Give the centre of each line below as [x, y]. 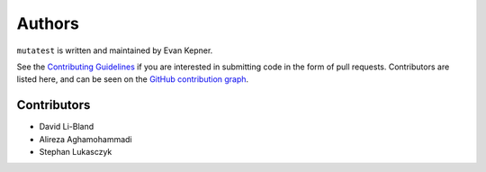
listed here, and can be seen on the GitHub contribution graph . [133, 79]
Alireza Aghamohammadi [85, 139]
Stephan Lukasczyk [76, 152]
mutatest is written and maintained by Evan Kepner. [115, 50]
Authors [48, 23]
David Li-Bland [67, 127]
